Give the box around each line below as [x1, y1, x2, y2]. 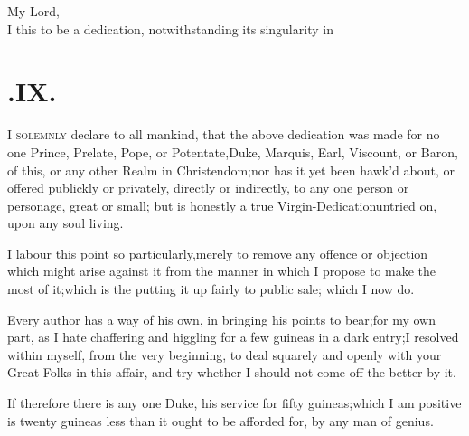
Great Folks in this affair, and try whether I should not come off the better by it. [7, 363, 456, 382]
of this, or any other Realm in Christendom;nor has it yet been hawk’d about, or [7, 160, 455, 179]
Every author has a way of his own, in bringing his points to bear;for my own [7, 309, 436, 328]
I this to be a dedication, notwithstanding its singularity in [7, 19, 333, 38]
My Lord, [7, 2, 60, 20]
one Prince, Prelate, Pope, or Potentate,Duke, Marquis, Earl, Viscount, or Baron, [7, 142, 458, 161]
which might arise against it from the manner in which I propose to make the [7, 261, 436, 280]
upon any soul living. [7, 213, 124, 232]
